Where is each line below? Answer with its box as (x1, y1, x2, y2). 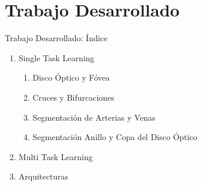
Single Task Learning (18, 51, 95, 64)
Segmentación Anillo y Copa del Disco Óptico (32, 131, 197, 143)
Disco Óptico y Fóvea (32, 71, 110, 84)
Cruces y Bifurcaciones (32, 91, 115, 103)
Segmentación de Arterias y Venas (32, 111, 156, 123)
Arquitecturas (18, 170, 68, 182)
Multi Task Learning (18, 150, 93, 162)
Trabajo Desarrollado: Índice (5, 32, 108, 44)
